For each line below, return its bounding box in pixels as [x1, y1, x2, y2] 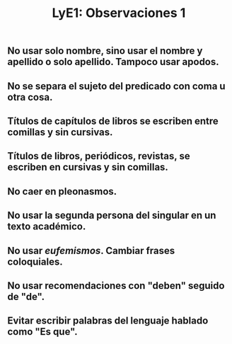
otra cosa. [7, 91, 53, 103]
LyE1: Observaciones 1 [52, 5, 186, 21]
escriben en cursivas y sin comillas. [7, 161, 168, 173]
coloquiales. [7, 256, 63, 268]
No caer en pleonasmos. [7, 185, 117, 197]
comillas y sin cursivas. [7, 126, 113, 138]
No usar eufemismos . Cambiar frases [7, 244, 175, 256]
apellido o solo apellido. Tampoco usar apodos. [7, 56, 219, 68]
